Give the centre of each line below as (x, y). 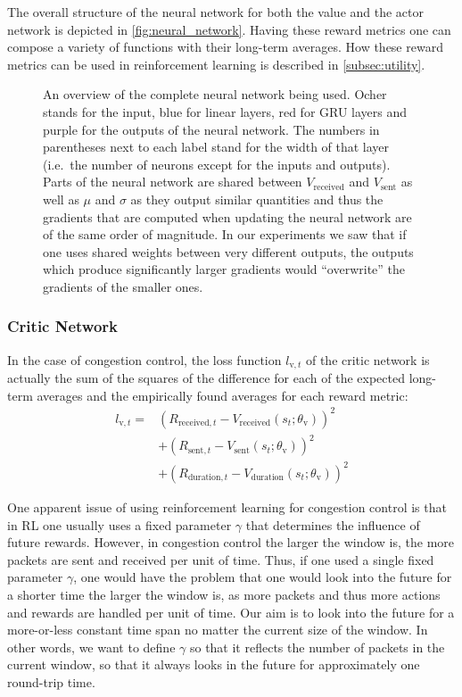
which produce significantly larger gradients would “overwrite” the (224, 269)
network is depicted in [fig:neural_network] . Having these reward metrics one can (229, 29)
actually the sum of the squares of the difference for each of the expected (206, 378)
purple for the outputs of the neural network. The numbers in (211, 129)
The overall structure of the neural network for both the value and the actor (216, 12)
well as (61, 199)
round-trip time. (51, 681)
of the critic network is (367, 359)
